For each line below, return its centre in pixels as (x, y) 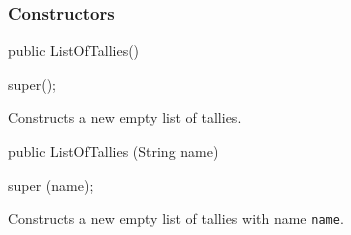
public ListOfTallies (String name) (113, 151)
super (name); (51, 184)
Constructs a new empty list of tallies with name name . (176, 218)
